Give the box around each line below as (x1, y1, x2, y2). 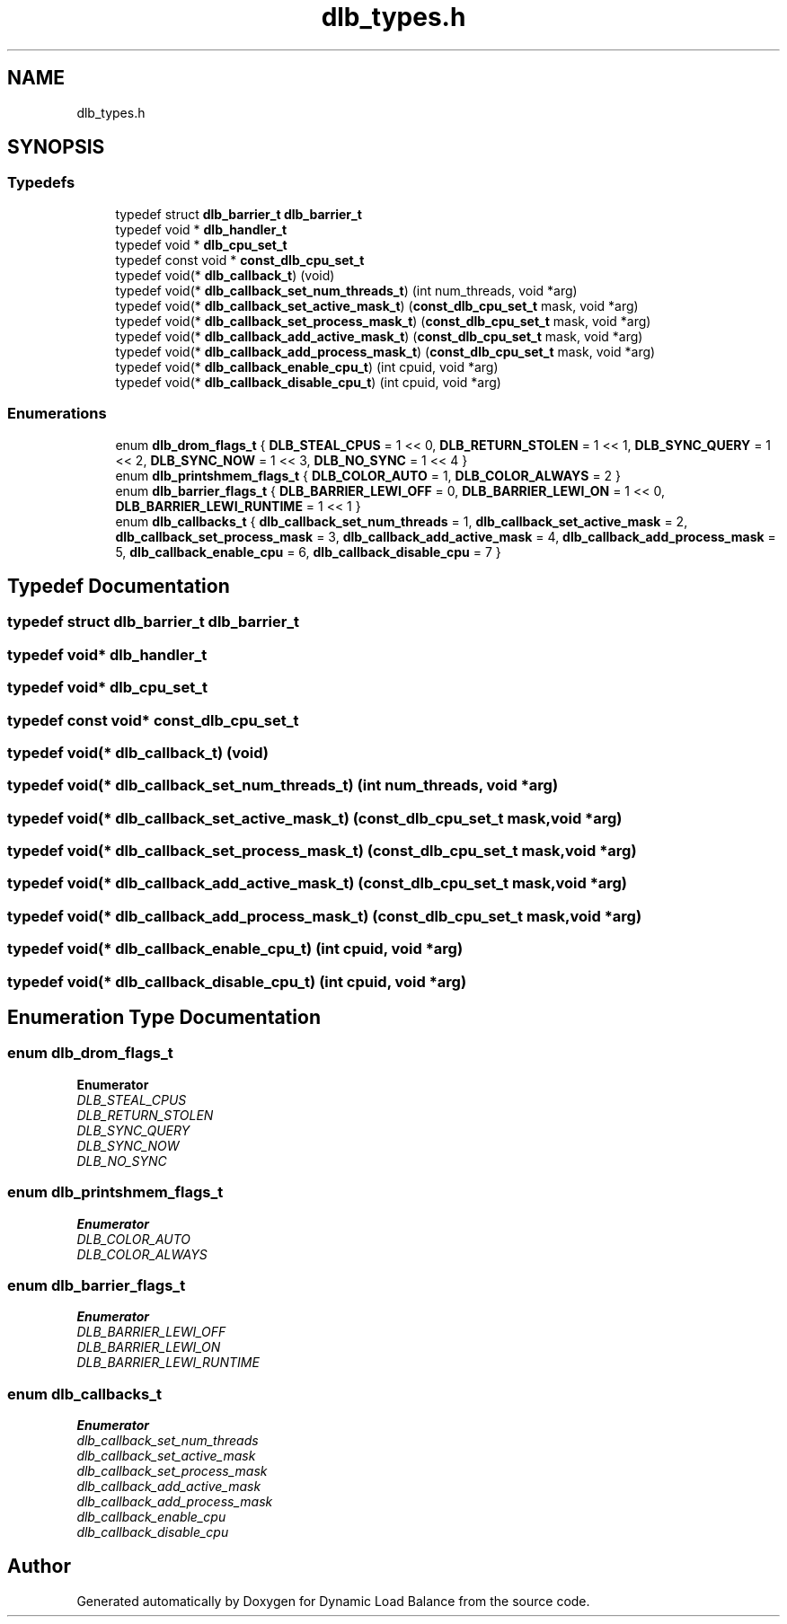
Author (7, 1555, 71, 1578)
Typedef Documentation (7, 574, 230, 597)
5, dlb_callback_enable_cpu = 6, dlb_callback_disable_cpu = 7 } (115, 543, 501, 560)
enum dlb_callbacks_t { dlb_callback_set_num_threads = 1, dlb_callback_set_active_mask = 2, (115, 513, 688, 529)
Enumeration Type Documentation (7, 1005, 321, 1028)
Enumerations (7, 404, 107, 423)
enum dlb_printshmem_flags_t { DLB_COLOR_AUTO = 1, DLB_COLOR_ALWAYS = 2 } (115, 467, 622, 483)
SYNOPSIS (7, 136, 105, 159)
